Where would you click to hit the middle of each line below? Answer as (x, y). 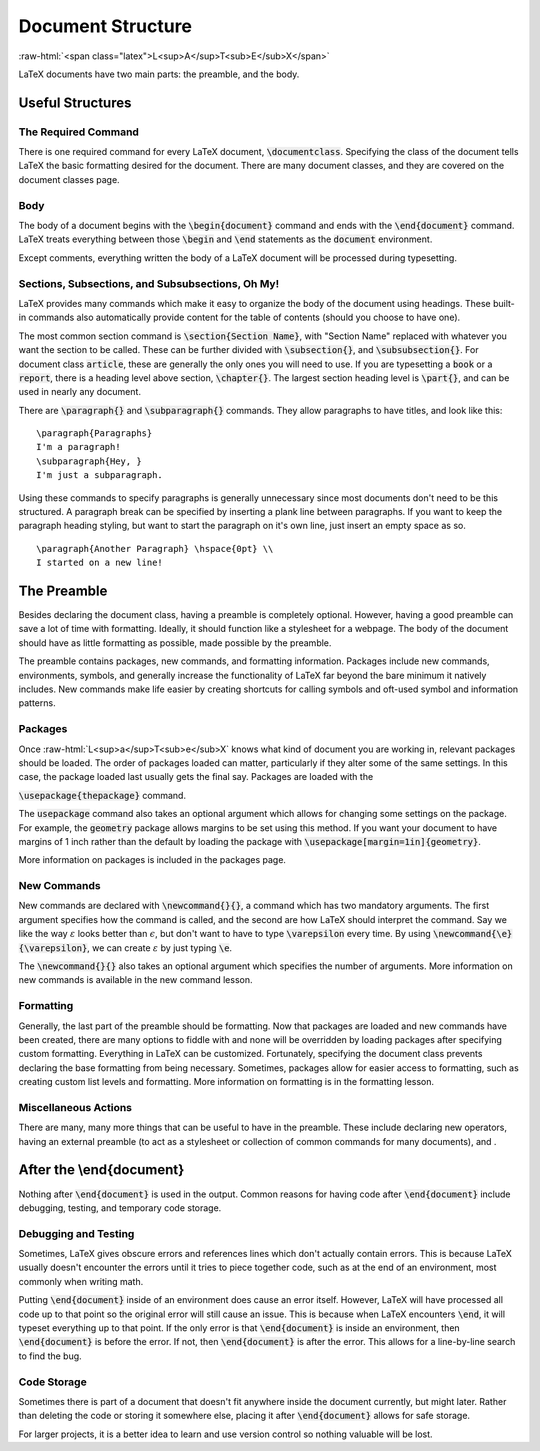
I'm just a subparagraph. (100, 475)
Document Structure (105, 26)
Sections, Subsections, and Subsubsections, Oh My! (149, 283)
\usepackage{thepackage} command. (102, 795)
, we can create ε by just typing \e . (159, 947)
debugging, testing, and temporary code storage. (120, 1207)
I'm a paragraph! (78, 447)
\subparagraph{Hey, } (89, 461)
